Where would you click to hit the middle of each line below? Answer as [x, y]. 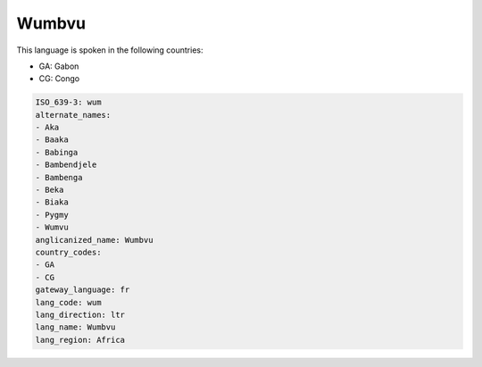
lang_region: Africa [80, 340]
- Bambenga [59, 177]
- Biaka [52, 202]
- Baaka [52, 140]
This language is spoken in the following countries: [110, 50]
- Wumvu [52, 227]
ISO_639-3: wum [68, 102]
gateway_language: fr [83, 290]
